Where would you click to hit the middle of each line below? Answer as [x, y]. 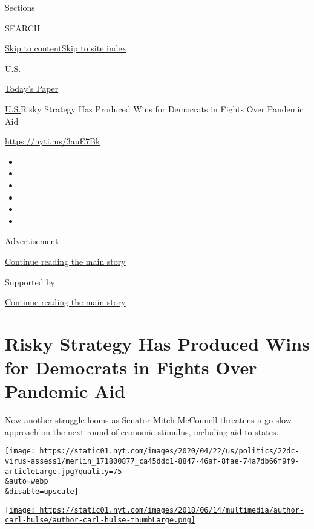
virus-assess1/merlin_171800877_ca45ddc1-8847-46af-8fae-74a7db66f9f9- [152, 462]
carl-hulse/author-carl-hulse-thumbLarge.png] [100, 520]
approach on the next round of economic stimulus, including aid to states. [142, 431]
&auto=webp [27, 482]
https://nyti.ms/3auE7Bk [53, 141]
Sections [20, 7]
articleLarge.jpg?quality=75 [64, 471]
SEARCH [23, 28]
